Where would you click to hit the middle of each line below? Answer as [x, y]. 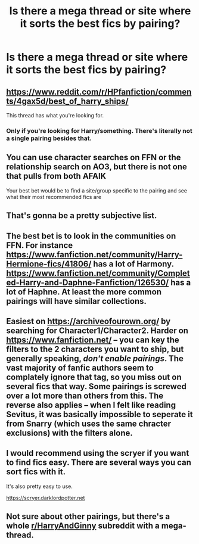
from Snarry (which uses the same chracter [89, 423]
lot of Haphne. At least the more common [84, 292]
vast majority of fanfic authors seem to [80, 368]
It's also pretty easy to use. [40, 486]
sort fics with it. [36, 472]
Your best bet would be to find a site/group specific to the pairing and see [97, 190]
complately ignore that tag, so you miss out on [94, 377]
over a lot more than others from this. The [85, 395]
